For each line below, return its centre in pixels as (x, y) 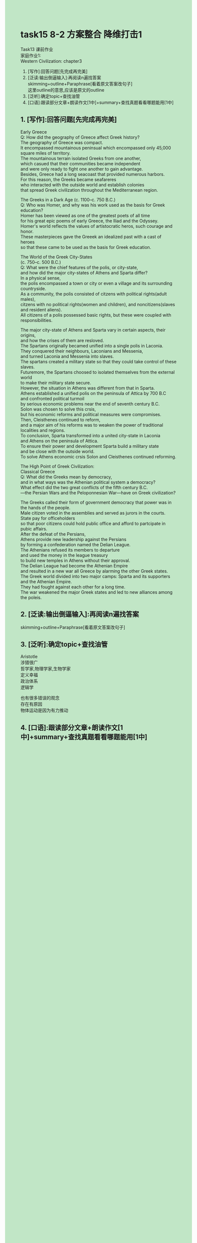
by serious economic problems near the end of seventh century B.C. (90, 404)
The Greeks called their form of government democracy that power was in (96, 502)
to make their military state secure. (56, 382)
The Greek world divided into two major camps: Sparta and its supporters (95, 576)
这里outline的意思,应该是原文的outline (66, 90)
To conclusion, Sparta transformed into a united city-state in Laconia (90, 436)
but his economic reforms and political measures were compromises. (91, 414)
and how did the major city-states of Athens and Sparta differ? (84, 272)
